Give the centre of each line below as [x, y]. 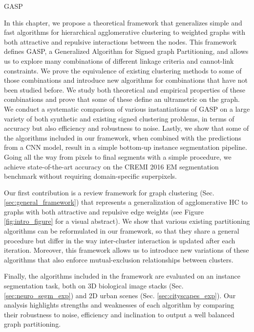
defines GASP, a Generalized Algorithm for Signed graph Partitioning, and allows [126, 51]
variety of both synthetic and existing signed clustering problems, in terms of [119, 118]
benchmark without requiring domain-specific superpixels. [90, 176]
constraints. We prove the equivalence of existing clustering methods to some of [123, 70]
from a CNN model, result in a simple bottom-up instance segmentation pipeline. [126, 147]
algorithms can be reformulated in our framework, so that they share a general [122, 231]
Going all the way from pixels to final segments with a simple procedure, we [118, 156]
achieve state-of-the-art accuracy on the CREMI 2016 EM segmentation [111, 166]
